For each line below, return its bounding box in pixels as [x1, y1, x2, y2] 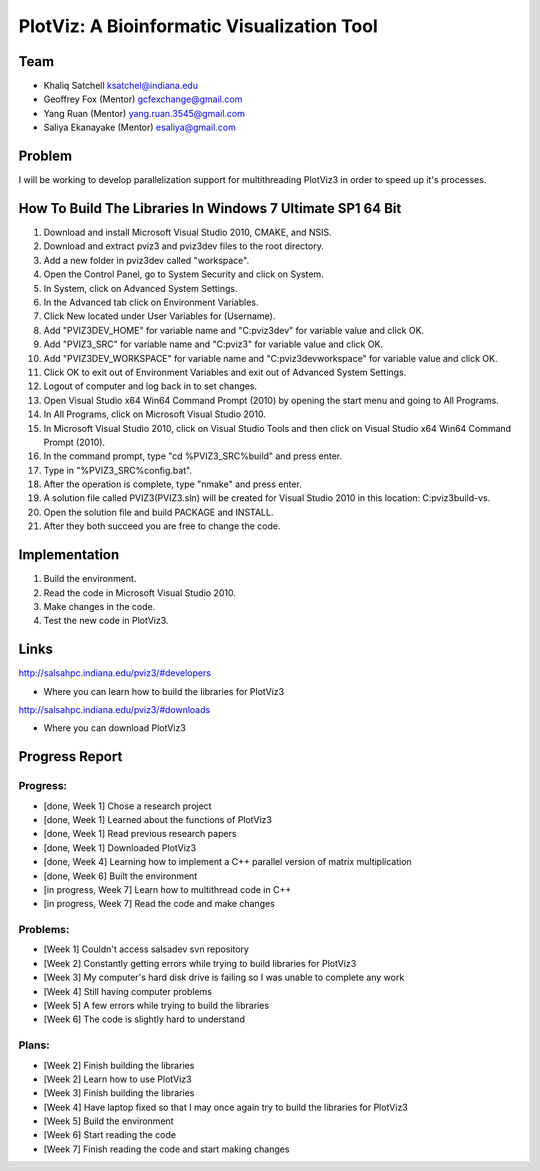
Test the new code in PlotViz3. [43, 615, 169, 627]
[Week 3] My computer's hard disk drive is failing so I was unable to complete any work [43, 971, 405, 984]
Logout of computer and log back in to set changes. [43, 380, 258, 392]
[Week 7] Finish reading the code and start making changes [43, 1143, 290, 1155]
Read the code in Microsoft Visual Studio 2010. [43, 586, 237, 599]
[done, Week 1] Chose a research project [43, 800, 212, 812]
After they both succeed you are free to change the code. [43, 520, 281, 532]
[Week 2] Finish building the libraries [43, 1059, 195, 1071]
